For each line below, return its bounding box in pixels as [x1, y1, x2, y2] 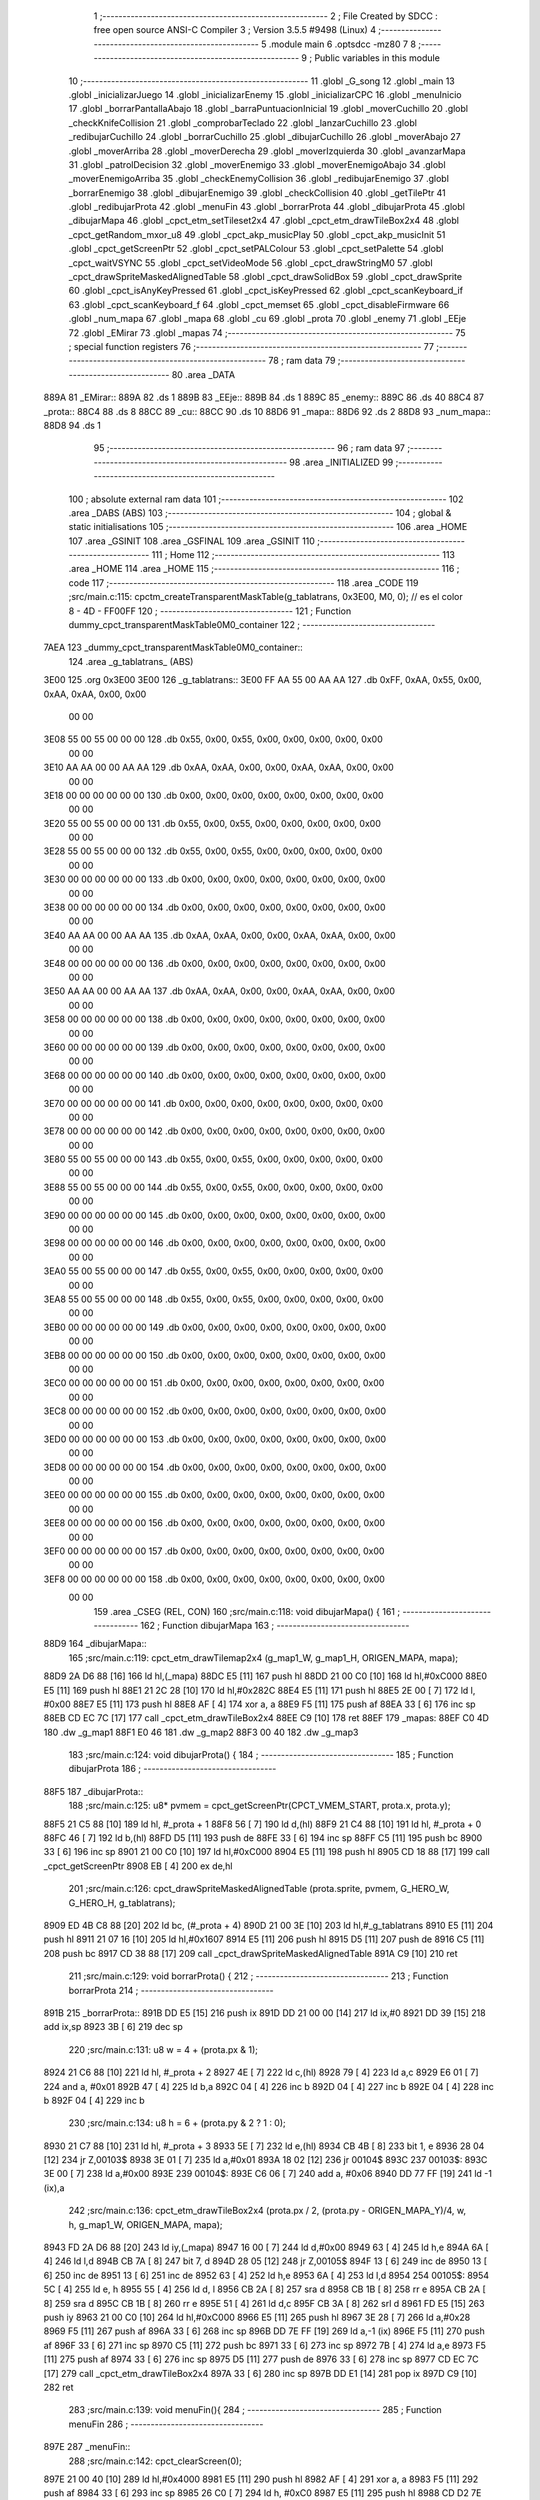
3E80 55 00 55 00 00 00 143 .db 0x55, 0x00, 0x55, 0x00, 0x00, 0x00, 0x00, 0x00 [43, 1153, 384, 1165]
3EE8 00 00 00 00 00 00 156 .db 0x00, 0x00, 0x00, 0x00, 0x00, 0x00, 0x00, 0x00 [43, 1517, 385, 1529]
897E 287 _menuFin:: [43, 2441, 131, 2453]
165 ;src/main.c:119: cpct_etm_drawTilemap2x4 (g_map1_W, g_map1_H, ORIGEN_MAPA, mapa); [68, 1651, 459, 1664]
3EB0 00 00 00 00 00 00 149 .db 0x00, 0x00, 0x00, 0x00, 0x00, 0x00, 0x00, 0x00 [43, 1321, 387, 1333]
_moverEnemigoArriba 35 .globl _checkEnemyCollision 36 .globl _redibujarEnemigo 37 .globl [68, 173, 450, 185]
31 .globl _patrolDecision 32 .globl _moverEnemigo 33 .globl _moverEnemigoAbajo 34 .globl [68, 158, 446, 170]
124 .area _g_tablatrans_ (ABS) [68, 655, 194, 667]
